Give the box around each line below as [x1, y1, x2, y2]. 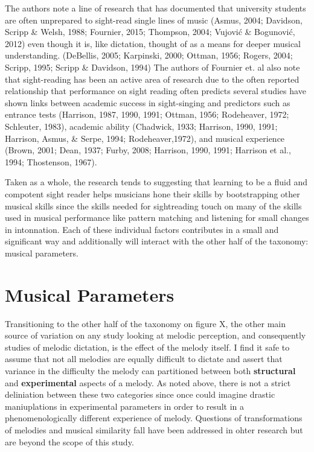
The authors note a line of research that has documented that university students [5, 2, 306, 14]
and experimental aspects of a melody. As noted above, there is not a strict [5, 376, 291, 389]
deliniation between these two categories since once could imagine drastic [5, 388, 275, 401]
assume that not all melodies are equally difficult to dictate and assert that [5, 352, 283, 365]
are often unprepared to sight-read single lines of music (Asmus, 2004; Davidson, [5, 13, 303, 26]
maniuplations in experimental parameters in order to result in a [5, 399, 244, 412]
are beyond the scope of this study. [5, 435, 134, 448]
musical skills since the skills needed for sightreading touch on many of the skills [5, 199, 302, 212]
